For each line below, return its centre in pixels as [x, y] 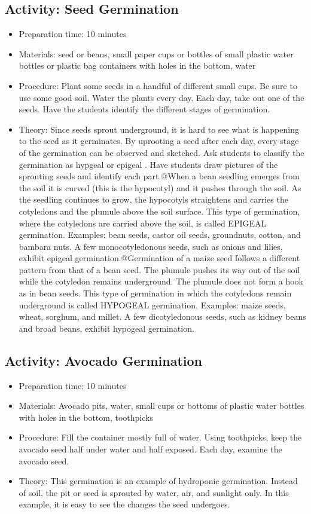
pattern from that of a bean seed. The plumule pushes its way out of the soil [159, 269]
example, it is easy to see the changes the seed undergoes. [124, 504]
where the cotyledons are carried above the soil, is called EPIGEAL [143, 223]
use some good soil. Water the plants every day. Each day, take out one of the [161, 97]
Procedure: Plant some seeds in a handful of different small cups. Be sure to [158, 85]
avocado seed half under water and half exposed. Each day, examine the [150, 449]
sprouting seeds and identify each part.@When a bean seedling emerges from [159, 176]
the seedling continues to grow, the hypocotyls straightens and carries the [153, 199]
